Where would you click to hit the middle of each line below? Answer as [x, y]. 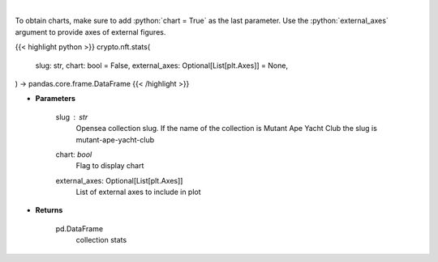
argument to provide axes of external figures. [90, 32]
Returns [49, 210]
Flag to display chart [110, 166]
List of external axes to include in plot [139, 192]
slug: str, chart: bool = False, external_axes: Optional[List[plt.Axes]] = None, [161, 65]
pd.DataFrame [79, 228]
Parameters [56, 99]
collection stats [101, 240]
